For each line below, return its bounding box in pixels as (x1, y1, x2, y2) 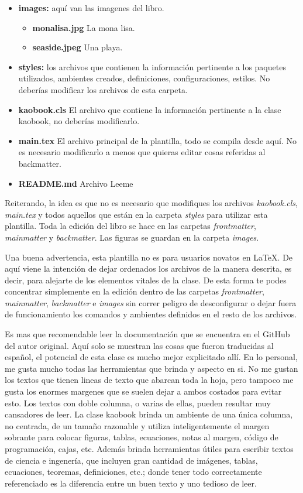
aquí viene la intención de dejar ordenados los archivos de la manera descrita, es (5, 262, 292, 275)
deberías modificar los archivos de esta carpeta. (18, 83, 188, 95)
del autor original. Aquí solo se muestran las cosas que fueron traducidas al (5, 339, 274, 351)
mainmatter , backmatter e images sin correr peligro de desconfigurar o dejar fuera (5, 296, 297, 309)
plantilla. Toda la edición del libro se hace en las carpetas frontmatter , (5, 220, 256, 232)
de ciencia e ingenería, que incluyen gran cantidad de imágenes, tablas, (5, 454, 258, 466)
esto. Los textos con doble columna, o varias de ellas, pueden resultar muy (5, 396, 271, 409)
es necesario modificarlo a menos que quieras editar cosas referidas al (18, 146, 266, 158)
